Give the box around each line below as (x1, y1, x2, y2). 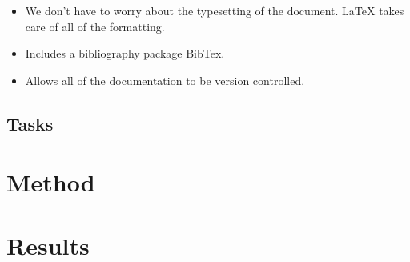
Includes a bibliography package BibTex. (25, 45, 225, 62)
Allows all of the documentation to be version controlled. (25, 71, 305, 88)
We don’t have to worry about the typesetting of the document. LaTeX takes (25, 2, 404, 18)
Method (6, 166, 95, 199)
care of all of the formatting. (25, 18, 165, 34)
